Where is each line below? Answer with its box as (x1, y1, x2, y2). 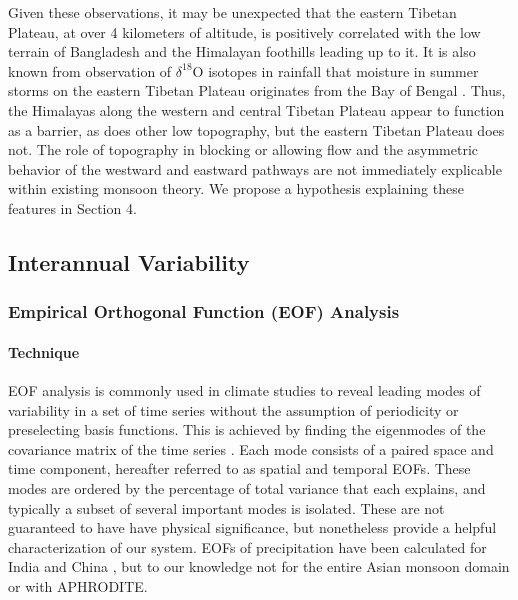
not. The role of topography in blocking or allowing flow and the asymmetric (8, 139, 479, 160)
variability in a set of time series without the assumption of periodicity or (8, 399, 459, 420)
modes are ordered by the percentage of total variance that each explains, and (8, 477, 486, 498)
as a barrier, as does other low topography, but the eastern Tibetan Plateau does (8, 119, 505, 140)
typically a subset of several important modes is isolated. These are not (8, 497, 445, 518)
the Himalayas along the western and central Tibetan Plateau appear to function (8, 99, 505, 120)
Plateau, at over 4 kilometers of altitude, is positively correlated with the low (8, 21, 481, 42)
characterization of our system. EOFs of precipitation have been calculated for (8, 536, 487, 557)
